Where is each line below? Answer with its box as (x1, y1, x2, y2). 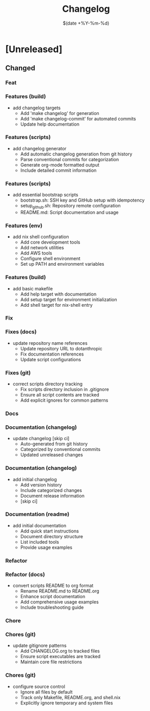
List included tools (20, 539, 59, 545)
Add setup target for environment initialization (20, 296, 117, 303)
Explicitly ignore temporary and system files (20, 700, 113, 706)
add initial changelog (12, 476, 57, 482)
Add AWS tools (20, 250, 52, 256)
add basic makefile (12, 285, 53, 291)
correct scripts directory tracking (12, 381, 83, 387)
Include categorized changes (20, 487, 82, 493)
